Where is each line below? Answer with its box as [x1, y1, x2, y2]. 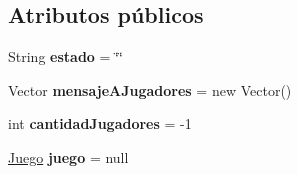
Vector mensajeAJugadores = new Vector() [8, 79, 292, 100]
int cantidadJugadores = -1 [8, 113, 192, 134]
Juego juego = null [8, 146, 129, 167]
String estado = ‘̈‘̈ [8, 46, 123, 67]
